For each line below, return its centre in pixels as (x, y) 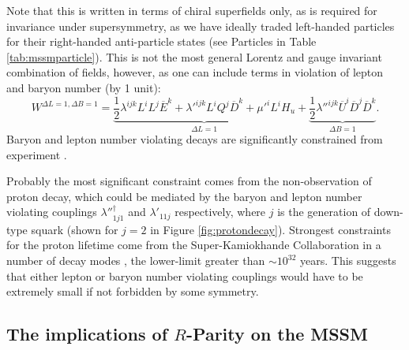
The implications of (87, 334)
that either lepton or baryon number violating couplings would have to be (185, 276)
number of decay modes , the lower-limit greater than (136, 261)
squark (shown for (75, 229)
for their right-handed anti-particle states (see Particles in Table (161, 41)
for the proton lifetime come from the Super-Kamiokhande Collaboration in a (194, 245)
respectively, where (220, 212)
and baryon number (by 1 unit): (84, 87)
